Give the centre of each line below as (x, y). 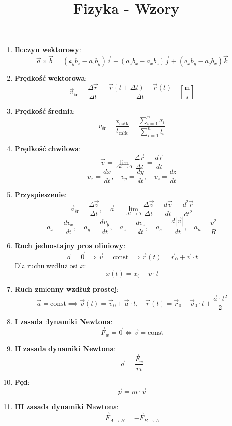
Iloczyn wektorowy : (48, 50)
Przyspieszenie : (40, 195)
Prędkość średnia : (45, 111)
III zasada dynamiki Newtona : (67, 407)
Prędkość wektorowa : (51, 78)
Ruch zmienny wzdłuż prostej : (67, 289)
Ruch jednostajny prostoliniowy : (70, 245)
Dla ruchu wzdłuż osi (46, 265)
